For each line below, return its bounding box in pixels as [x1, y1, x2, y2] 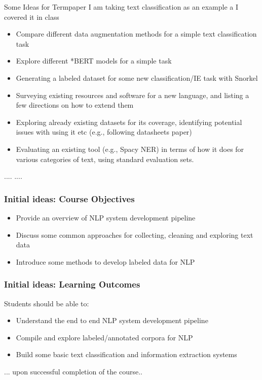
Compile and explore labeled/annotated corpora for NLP [16, 332, 193, 342]
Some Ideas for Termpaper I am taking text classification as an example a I [4, 2, 238, 12]
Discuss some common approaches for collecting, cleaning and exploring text [16, 229, 253, 240]
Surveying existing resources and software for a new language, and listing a [16, 89, 249, 100]
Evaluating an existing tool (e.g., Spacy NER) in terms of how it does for [16, 143, 244, 154]
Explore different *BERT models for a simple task [16, 55, 172, 66]
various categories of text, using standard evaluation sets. [16, 153, 194, 164]
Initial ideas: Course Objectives [4, 192, 135, 205]
